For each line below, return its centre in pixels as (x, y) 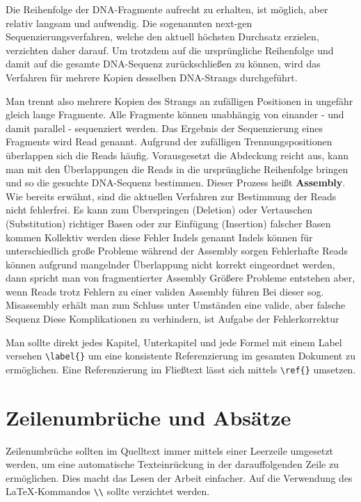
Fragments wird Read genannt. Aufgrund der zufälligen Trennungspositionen (169, 141)
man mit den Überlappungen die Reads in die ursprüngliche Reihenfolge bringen (177, 169)
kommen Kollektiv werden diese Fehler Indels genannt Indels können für (159, 237)
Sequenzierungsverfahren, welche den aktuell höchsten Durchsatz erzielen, (162, 37)
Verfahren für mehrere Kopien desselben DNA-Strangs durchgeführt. (152, 77)
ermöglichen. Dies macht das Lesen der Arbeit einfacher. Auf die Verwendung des (179, 477)
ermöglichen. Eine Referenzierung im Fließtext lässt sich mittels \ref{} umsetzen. (181, 369)
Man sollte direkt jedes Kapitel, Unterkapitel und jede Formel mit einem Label (174, 342)
